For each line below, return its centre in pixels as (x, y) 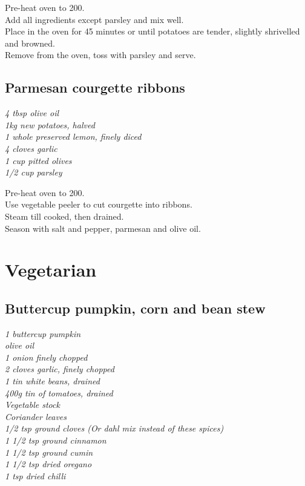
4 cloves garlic (31, 148)
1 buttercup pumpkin (43, 333)
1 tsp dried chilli (35, 475)
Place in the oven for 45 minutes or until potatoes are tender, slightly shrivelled (152, 31)
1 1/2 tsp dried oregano (48, 464)
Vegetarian (51, 270)
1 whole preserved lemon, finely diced (73, 136)
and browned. (30, 43)
